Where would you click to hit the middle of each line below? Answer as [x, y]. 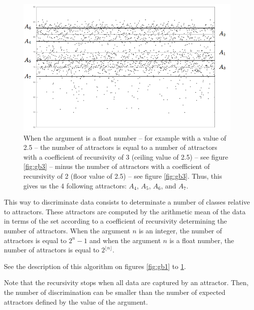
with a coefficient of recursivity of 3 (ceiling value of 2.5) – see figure [126, 156]
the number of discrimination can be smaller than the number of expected [115, 292]
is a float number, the [201, 240]
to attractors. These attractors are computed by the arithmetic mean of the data [125, 211]
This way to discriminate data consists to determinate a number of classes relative [127, 202]
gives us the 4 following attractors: [75, 185]
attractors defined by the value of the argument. [76, 301]
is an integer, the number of [180, 230]
